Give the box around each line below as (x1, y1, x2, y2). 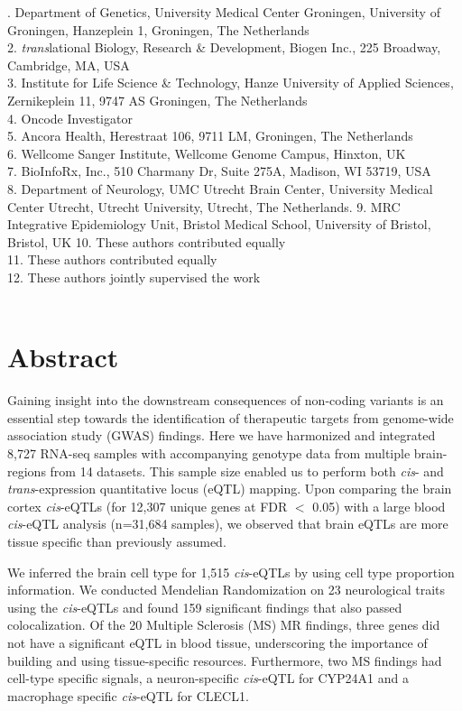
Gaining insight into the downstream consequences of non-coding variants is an (7, 391, 444, 410)
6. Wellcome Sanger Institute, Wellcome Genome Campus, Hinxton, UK (7, 143, 406, 162)
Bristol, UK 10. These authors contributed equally (7, 232, 286, 251)
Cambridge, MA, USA (7, 55, 130, 74)
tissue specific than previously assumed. (7, 531, 226, 550)
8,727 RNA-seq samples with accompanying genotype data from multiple (7, 444, 411, 462)
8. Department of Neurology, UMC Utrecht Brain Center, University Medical (7, 179, 433, 198)
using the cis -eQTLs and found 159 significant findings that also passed (7, 597, 402, 616)
